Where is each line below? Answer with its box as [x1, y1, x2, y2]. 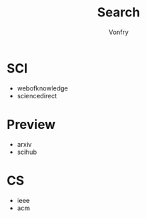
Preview [6, 116, 56, 133]
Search [97, 4, 141, 21]
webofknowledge [16, 83, 68, 93]
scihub [16, 147, 37, 156]
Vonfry [108, 28, 129, 36]
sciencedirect [16, 91, 58, 100]
